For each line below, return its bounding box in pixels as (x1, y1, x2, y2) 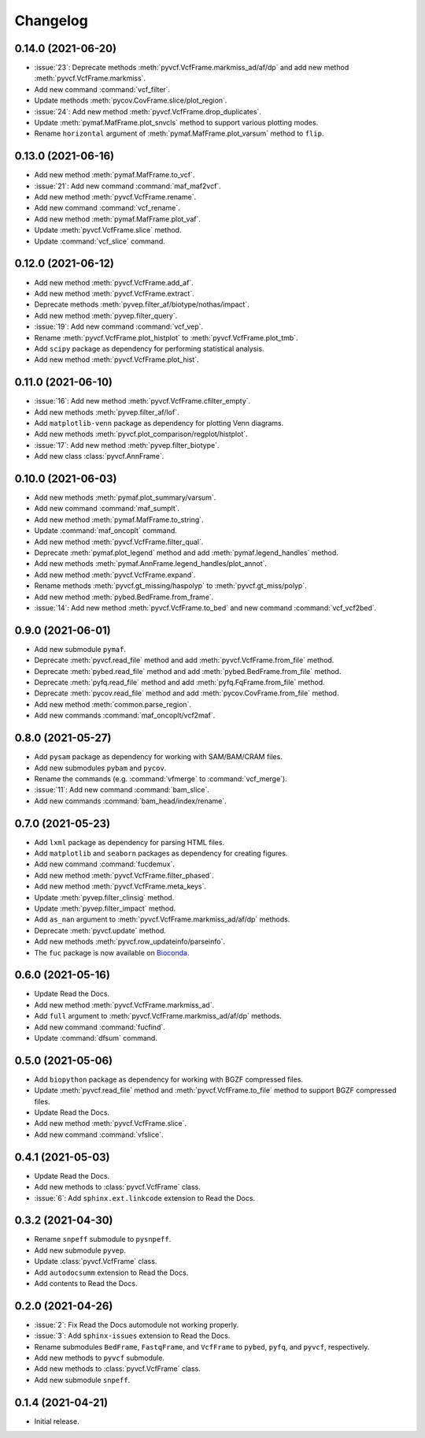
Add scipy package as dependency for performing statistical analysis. (34, 344, 264, 353)
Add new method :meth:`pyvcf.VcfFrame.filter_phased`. (34, 870, 214, 880)
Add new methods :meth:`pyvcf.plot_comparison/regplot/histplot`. (34, 430, 248, 439)
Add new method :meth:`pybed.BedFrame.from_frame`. (34, 592, 214, 602)
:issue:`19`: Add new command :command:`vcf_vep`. (34, 322, 204, 331)
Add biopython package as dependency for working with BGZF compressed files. (34, 1075, 303, 1084)
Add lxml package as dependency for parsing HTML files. (34, 837, 224, 847)
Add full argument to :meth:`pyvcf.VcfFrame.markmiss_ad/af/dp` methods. (34, 1011, 283, 1021)
